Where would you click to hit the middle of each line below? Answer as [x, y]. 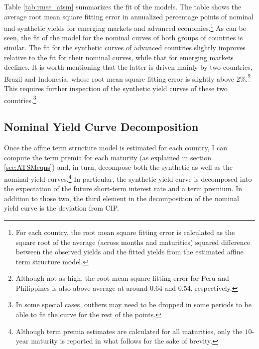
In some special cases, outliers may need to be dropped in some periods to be [133, 304]
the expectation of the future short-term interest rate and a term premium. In [123, 188]
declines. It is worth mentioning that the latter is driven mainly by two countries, [128, 67]
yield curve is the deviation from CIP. [62, 208]
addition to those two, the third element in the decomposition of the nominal [122, 198]
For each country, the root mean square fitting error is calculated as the [125, 232]
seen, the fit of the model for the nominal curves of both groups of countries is [124, 38]
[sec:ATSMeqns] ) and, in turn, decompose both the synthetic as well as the [118, 167]
